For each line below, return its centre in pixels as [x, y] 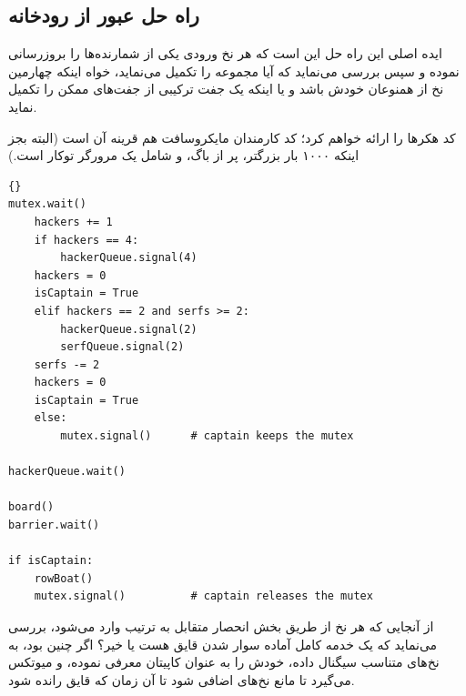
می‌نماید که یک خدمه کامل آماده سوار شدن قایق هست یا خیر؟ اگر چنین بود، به [223, 644]
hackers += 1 [73, 222]
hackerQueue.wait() [67, 472]
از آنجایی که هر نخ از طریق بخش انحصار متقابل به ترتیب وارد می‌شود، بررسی [221, 626]
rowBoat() [64, 578]
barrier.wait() [54, 525]
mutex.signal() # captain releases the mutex [203, 596]
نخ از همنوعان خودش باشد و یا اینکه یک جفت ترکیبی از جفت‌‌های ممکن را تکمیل [226, 89]
